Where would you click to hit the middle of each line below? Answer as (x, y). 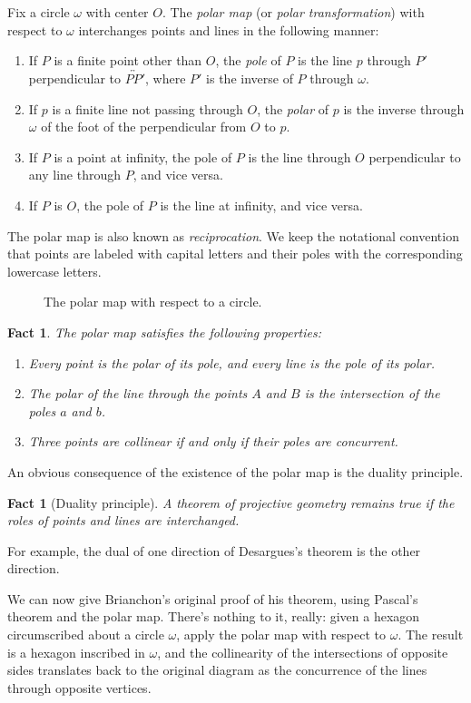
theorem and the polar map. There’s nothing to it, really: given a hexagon (214, 616)
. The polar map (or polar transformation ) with (293, 12)
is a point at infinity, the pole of (143, 156)
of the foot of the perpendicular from (144, 127)
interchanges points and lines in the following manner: (229, 29)
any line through (74, 175)
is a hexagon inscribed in (76, 652)
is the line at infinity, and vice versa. (261, 205)
